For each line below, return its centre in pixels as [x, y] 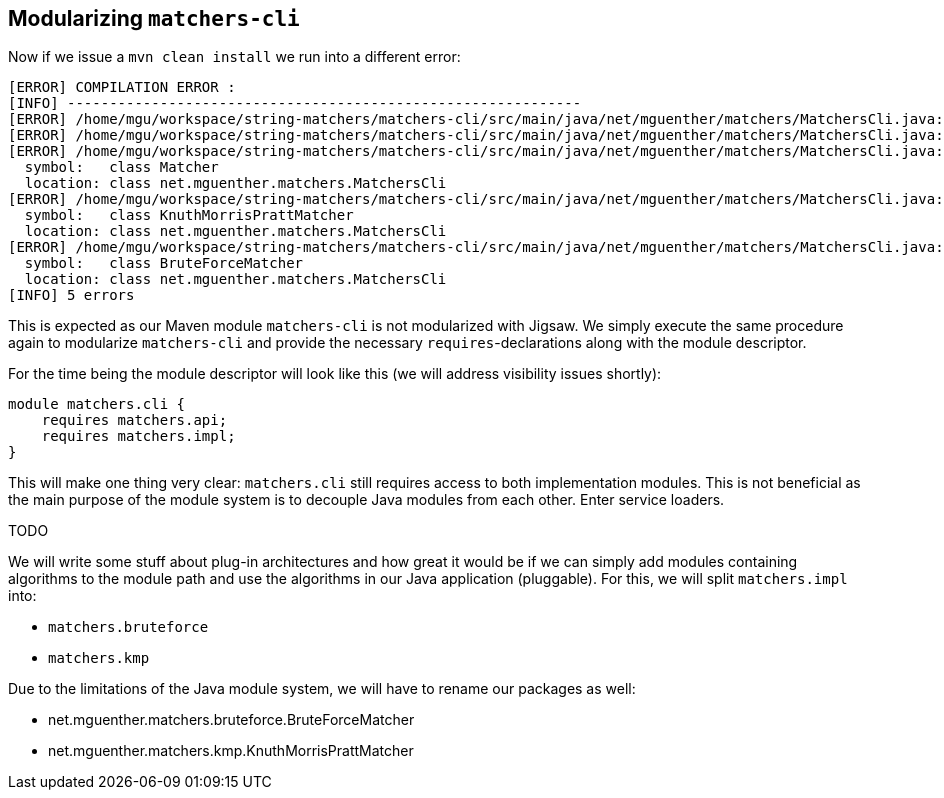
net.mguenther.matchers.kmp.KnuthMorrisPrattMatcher [231, 751]
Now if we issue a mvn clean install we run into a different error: [234, 57]
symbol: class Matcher [121, 167]
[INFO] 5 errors [71, 295]
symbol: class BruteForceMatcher [164, 263]
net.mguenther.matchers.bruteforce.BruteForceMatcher [231, 720]
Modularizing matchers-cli [154, 18]
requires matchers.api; [134, 420]
